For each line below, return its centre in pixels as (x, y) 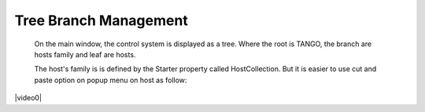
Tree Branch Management (101, 20)
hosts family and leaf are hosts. (85, 54)
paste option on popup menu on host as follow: (111, 80)
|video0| (28, 98)
